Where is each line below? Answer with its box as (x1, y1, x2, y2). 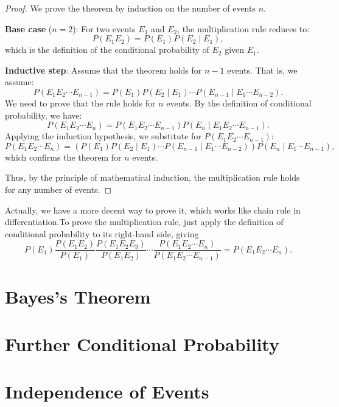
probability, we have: (5, 108, 82, 121)
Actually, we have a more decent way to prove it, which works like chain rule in (5, 203, 301, 216)
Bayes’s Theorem (5, 284, 151, 308)
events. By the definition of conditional (166, 96, 312, 109)
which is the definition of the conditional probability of (5, 43, 209, 56)
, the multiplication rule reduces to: (177, 22, 310, 35)
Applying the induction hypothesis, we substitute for (5, 130, 201, 142)
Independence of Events (5, 379, 209, 404)
